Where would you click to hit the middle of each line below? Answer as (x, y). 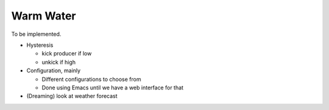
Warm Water (44, 16)
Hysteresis (40, 45)
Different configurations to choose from (91, 79)
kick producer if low (67, 53)
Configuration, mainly (54, 70)
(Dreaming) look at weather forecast (72, 96)
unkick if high (59, 62)
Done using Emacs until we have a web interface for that (113, 88)
